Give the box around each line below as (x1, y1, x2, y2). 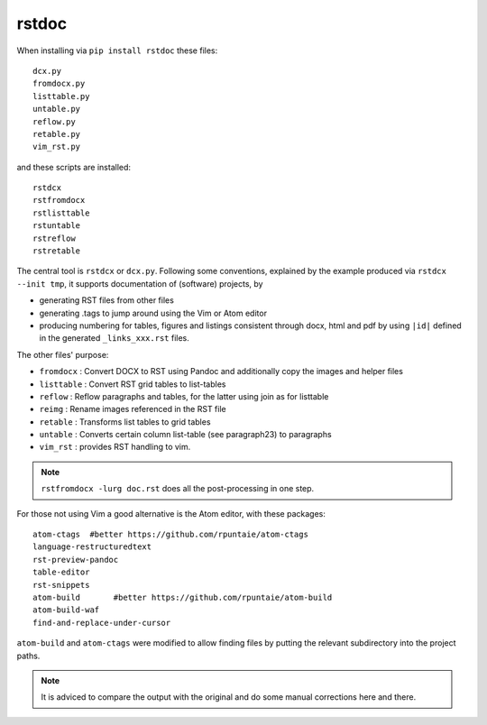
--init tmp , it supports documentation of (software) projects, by (16, 278, 263, 289)
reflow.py (32, 116, 76, 126)
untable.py (32, 104, 81, 115)
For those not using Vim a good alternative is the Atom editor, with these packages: (16, 508, 326, 519)
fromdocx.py (32, 78, 86, 89)
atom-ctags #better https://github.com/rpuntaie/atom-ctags (32, 529, 308, 540)
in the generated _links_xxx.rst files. (39, 333, 189, 344)
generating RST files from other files (39, 295, 175, 306)
